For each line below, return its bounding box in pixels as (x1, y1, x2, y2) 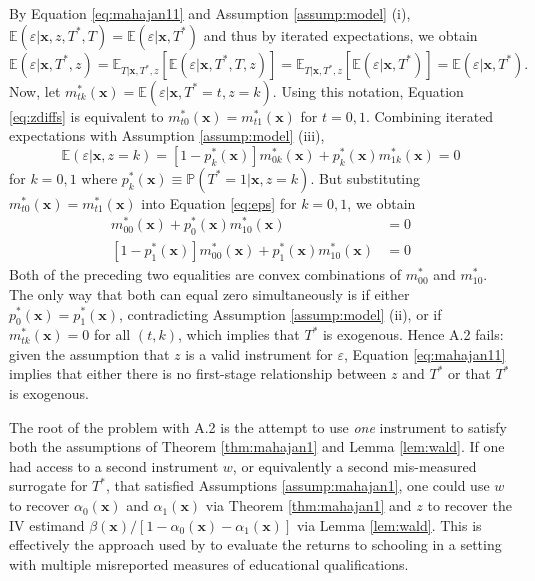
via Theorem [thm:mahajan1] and (205, 495, 412, 516)
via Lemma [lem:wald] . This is (296, 514, 482, 535)
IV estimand (9, 514, 85, 535)
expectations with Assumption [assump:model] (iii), (9, 125, 325, 146)
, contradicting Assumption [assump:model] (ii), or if (119, 303, 442, 324)
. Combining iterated (365, 105, 494, 126)
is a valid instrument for (185, 343, 333, 364)
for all (94, 324, 131, 345)
